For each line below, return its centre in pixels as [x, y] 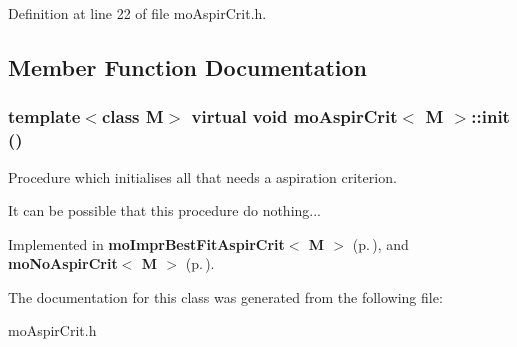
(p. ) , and [380, 243]
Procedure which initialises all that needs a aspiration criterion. [202, 176]
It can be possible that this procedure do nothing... [165, 210]
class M [132, 116]
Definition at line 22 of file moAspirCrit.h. [137, 13]
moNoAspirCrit [63, 263]
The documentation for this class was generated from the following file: [225, 296]
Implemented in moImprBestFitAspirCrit [146, 243]
